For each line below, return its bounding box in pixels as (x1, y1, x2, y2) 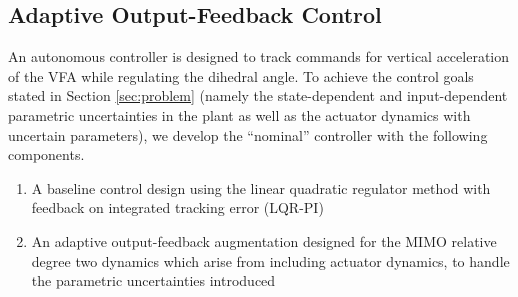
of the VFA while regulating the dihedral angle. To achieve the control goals (8, 65, 474, 86)
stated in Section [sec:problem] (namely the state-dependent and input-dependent (8, 85, 508, 106)
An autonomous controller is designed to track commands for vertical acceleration (8, 46, 510, 67)
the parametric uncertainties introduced (31, 270, 276, 291)
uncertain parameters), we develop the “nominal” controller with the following (8, 124, 488, 145)
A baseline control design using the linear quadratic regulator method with (31, 177, 491, 198)
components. (8, 144, 85, 165)
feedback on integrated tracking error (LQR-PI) (31, 197, 324, 218)
